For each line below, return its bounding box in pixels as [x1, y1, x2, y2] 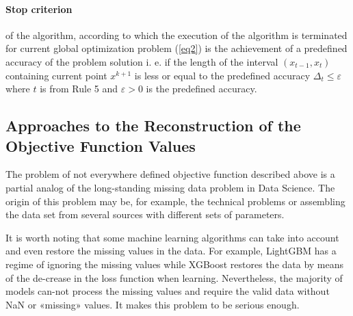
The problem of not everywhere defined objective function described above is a [5, 167, 335, 181]
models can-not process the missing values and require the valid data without [5, 284, 330, 298]
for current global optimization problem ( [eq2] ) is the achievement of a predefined [5, 41, 348, 55]
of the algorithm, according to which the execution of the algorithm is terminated [5, 27, 348, 42]
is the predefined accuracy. [146, 81, 257, 96]
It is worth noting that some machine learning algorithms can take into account [5, 230, 339, 244]
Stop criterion [5, 1, 73, 16]
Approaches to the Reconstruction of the [5, 115, 301, 136]
